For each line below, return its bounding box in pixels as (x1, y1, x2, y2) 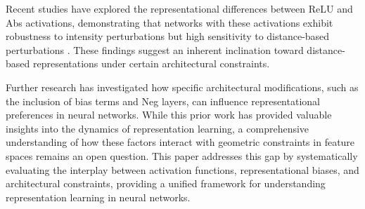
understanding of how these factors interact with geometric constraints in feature (6, 135, 355, 149)
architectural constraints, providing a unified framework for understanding (6, 176, 326, 191)
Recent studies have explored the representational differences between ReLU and (6, 1, 353, 15)
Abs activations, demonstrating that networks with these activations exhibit (6, 15, 333, 29)
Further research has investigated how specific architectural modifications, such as (6, 79, 359, 94)
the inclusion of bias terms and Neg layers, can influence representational (6, 93, 320, 108)
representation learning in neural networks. (6, 189, 191, 204)
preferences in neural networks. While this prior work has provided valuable (6, 107, 332, 122)
